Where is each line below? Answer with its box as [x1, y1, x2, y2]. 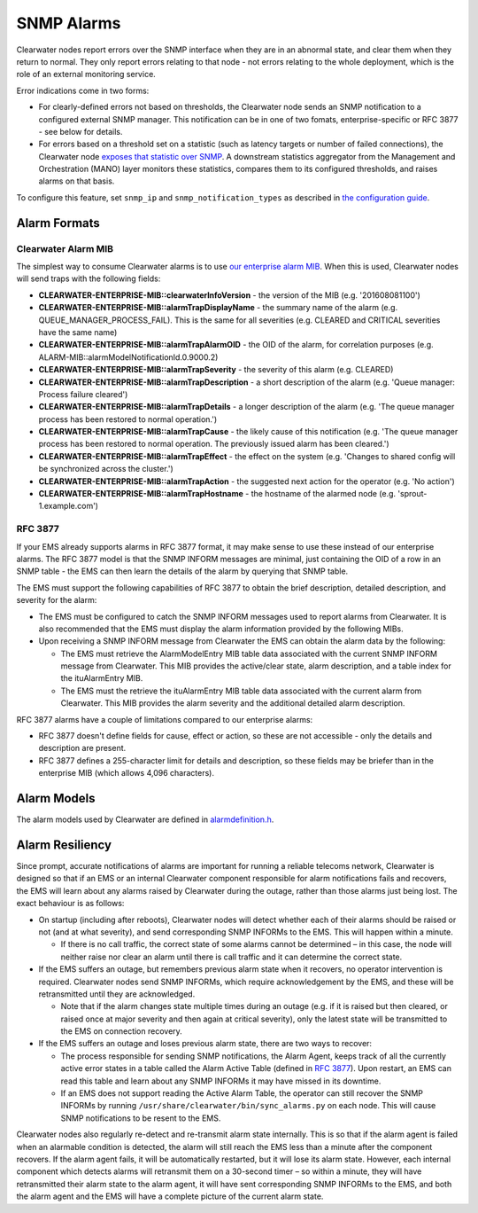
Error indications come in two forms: [16, 85, 150, 96]
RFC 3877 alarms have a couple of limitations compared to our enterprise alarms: [16, 714, 313, 724]
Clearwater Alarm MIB [16, 242, 114, 254]
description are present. [38, 743, 127, 754]
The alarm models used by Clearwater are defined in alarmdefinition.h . [16, 814, 274, 825]
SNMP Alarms [16, 13, 121, 33]
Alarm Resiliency [16, 837, 112, 852]
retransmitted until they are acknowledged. [38, 989, 196, 999]
